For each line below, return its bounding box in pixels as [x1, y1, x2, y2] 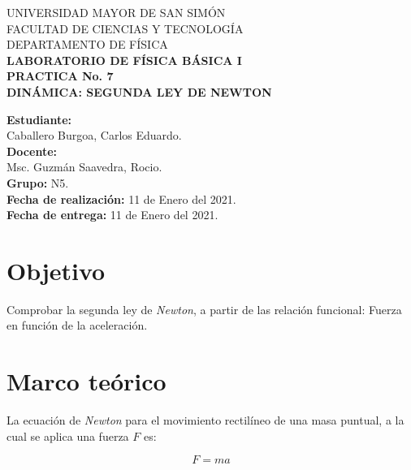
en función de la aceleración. [6, 317, 148, 334]
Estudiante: [6, 110, 71, 127]
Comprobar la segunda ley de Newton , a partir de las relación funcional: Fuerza [6, 300, 402, 317]
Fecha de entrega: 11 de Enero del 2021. [6, 206, 218, 223]
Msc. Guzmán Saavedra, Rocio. [6, 158, 162, 175]
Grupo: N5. [6, 174, 69, 191]
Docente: [6, 142, 57, 159]
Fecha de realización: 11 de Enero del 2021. [6, 190, 236, 207]
